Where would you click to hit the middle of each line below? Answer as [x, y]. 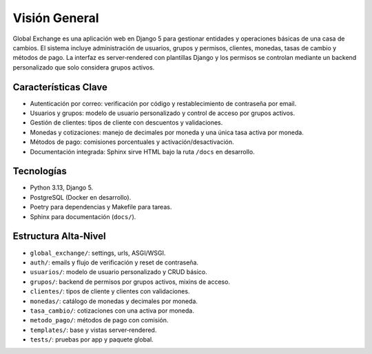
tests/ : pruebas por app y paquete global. [92, 340]
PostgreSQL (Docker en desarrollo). [81, 197]
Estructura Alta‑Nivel [59, 237]
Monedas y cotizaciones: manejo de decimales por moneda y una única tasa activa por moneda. [167, 132]
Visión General [56, 18]
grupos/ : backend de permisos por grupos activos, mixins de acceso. [130, 282]
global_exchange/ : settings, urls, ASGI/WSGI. [98, 253]
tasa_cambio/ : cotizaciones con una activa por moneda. [112, 311]
